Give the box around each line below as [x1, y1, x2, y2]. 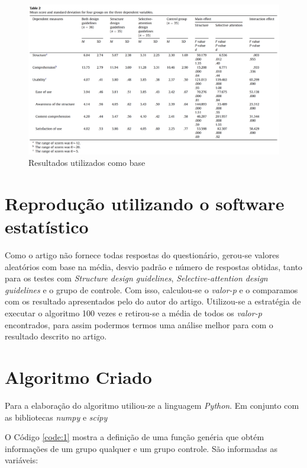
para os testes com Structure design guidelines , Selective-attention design [5, 272, 268, 284]
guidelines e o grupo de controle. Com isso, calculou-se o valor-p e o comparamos [5, 283, 298, 296]
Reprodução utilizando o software [5, 191, 285, 215]
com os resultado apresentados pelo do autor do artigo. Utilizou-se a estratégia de [5, 295, 301, 307]
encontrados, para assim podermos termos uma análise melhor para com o [5, 318, 273, 331]
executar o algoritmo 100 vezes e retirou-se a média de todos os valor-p [5, 307, 262, 319]
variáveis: [5, 454, 38, 466]
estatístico [5, 214, 89, 239]
